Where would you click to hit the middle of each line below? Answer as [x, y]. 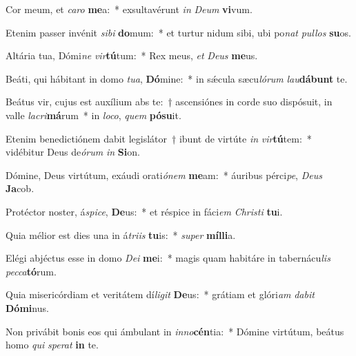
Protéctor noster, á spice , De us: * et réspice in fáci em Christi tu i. [144, 211]
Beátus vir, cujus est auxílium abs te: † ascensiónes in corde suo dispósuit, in [169, 102]
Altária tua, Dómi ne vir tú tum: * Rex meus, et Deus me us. [132, 55]
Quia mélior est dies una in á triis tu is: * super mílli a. [121, 234]
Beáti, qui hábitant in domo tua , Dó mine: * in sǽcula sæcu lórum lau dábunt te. [177, 78]
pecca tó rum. [31, 271]
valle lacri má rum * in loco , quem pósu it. [93, 115]
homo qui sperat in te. [52, 345]
